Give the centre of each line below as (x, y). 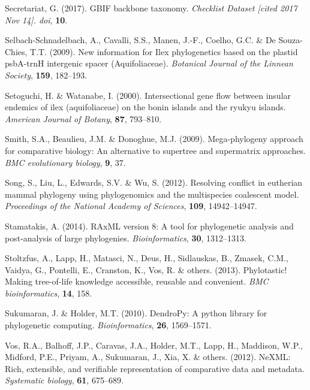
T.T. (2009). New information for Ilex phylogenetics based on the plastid (164, 51)
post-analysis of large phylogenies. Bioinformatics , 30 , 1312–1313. (126, 238)
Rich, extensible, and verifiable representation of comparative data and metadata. (155, 368)
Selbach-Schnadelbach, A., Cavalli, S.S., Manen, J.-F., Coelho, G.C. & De (140, 40)
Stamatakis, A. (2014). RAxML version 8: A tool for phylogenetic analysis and (149, 226)
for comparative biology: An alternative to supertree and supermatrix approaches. (155, 150)
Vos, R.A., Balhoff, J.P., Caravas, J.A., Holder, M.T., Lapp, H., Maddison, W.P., (154, 345)
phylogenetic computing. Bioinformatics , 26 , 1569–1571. (108, 325)
